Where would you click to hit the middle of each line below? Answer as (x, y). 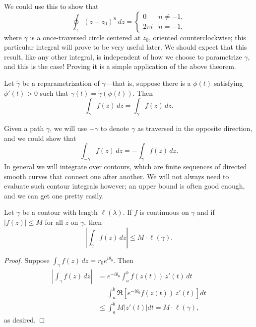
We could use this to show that (51, 6)
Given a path (24, 128)
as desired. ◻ (25, 319)
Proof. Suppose (27, 260)
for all (54, 222)
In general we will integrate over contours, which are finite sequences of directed (126, 166)
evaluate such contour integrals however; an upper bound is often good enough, (125, 186)
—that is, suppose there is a (148, 83)
